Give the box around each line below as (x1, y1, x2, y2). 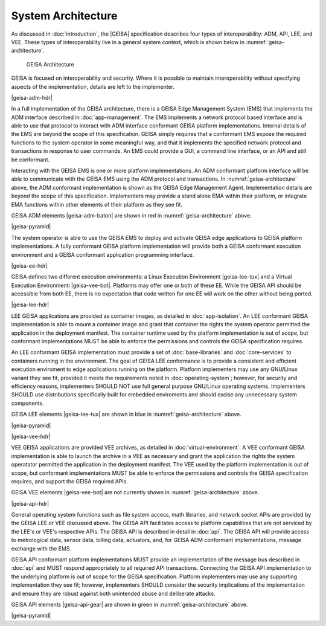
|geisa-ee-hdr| (11, 262, 48, 269)
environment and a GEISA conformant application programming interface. (11, 251, 194, 258)
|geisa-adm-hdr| (11, 94, 53, 101)
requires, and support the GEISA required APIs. (11, 477, 128, 485)
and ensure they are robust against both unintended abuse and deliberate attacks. (11, 590, 216, 597)
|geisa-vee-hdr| (11, 433, 51, 440)
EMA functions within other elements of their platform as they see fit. (11, 201, 183, 208)
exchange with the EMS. (11, 544, 72, 552)
